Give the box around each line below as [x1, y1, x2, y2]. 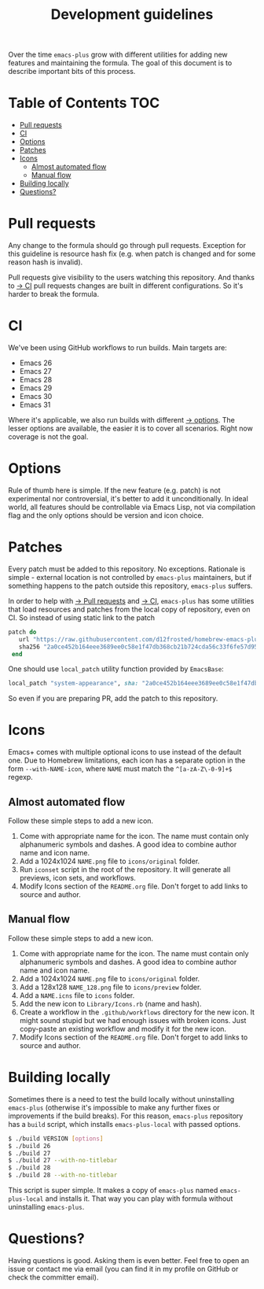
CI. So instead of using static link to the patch [8, 612, 156, 622]
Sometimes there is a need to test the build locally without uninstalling [8, 1094, 235, 1103]
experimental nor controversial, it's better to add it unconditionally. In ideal [8, 493, 249, 503]
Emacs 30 [19, 392, 53, 401]
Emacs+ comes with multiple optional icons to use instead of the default [8, 748, 242, 757]
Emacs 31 [19, 400, 51, 409]
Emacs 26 [19, 358, 53, 367]
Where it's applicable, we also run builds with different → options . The [8, 416, 236, 424]
